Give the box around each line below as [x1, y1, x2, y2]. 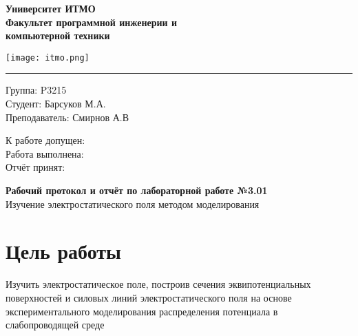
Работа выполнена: [6, 146, 84, 160]
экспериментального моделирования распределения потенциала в [6, 304, 278, 318]
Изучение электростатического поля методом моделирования [6, 196, 260, 211]
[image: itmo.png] [6, 52, 89, 63]
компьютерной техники [6, 28, 110, 43]
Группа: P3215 [6, 83, 67, 97]
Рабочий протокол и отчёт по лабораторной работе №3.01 [6, 183, 268, 197]
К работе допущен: [6, 133, 85, 147]
